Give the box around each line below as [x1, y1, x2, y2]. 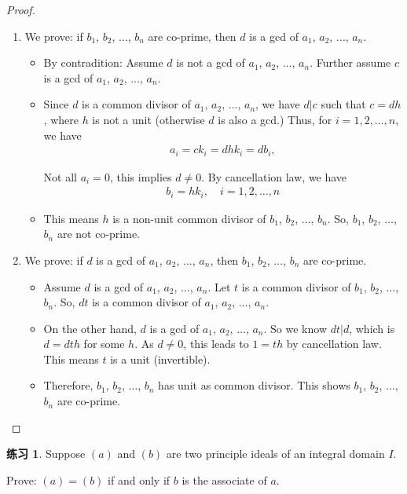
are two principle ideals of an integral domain [166, 445, 385, 462]
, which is [349, 320, 395, 336]
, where [43, 111, 79, 127]
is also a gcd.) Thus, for [218, 111, 332, 127]
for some [83, 335, 125, 352]
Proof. [6, 2, 35, 17]
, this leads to [183, 335, 249, 352]
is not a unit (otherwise [92, 111, 205, 127]
